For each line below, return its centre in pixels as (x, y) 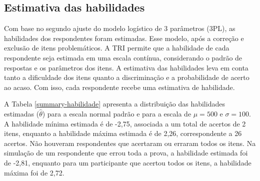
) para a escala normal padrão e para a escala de (117, 113)
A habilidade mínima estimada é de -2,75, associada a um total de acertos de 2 (125, 123)
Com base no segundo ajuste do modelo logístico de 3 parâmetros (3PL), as (120, 28)
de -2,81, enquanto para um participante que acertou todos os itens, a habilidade (128, 162)
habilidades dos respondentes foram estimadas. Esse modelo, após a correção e (124, 38)
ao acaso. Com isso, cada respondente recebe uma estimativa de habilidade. (119, 87)
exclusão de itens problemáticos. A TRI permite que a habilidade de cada (117, 48)
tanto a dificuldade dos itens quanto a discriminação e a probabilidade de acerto (127, 77)
